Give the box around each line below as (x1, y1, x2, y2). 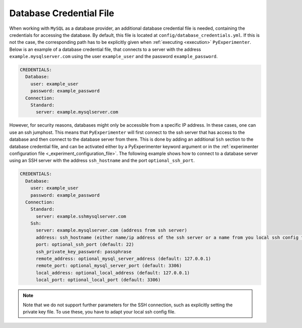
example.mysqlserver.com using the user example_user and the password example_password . (9, 53, 218, 60)
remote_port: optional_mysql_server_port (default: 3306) (36, 263, 182, 268)
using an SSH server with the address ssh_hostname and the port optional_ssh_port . (9, 157, 195, 163)
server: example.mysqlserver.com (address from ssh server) (36, 228, 187, 233)
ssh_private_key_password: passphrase (36, 249, 132, 254)
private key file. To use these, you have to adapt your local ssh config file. (23, 308, 176, 315)
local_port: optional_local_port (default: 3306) (36, 277, 161, 283)
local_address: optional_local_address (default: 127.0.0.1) (36, 270, 190, 276)
